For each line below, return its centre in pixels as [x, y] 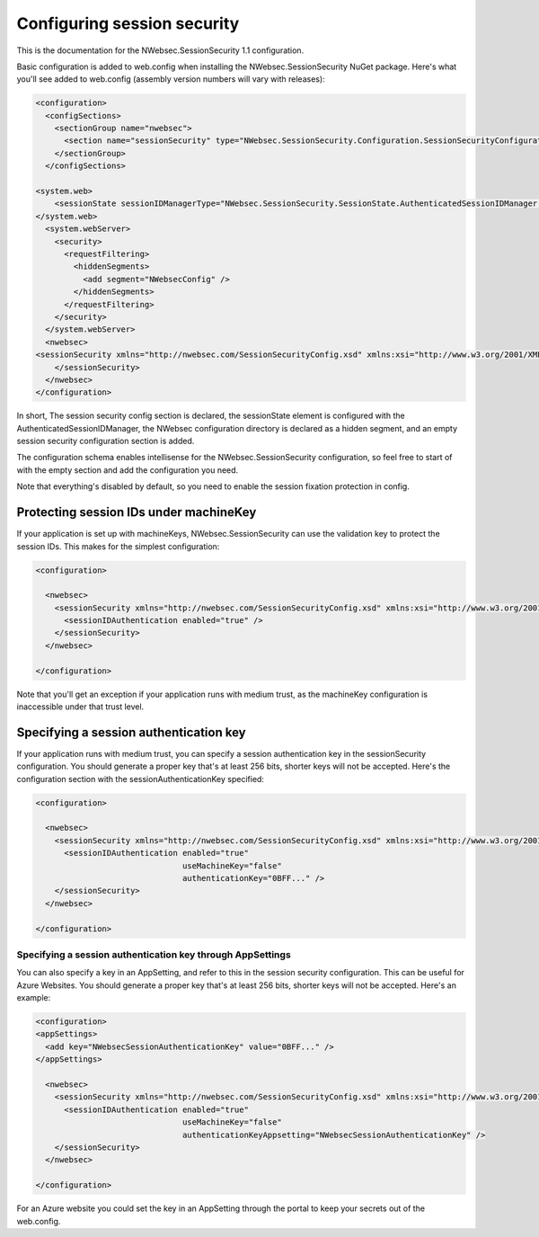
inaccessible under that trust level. [80, 707]
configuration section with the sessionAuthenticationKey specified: [141, 779]
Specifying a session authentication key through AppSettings [154, 955]
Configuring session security [128, 23]
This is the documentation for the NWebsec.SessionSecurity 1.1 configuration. [160, 50]
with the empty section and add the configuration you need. [128, 470]
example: [34, 998]
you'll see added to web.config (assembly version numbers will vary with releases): [171, 79]
